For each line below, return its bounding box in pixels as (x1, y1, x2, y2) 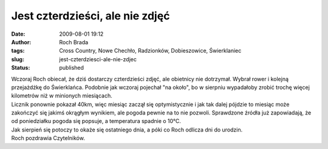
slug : (11, 55, 24, 63)
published (59, 64, 84, 71)
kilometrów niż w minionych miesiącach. (11, 92, 112, 99)
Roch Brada (59, 38, 89, 45)
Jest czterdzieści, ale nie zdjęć (11, 9, 170, 22)
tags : (11, 47, 25, 55)
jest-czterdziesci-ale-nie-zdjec (59, 55, 137, 63)
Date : (11, 30, 26, 38)
